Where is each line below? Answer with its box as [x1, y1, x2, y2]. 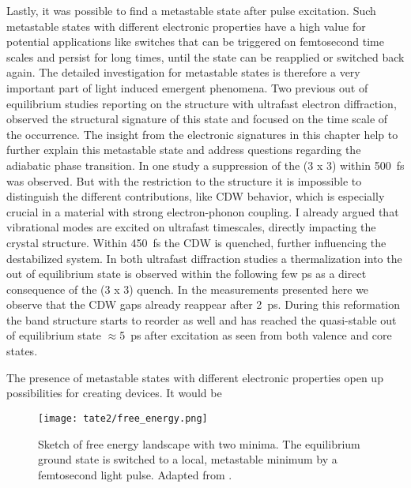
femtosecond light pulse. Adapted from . [38, 466, 232, 482]
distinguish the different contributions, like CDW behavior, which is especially [6, 188, 385, 205]
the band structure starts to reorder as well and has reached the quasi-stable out [6, 311, 397, 328]
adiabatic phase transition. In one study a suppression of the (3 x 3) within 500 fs [6, 156, 405, 173]
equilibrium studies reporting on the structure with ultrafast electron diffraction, [6, 95, 397, 111]
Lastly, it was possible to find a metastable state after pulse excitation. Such [6, 2, 376, 18]
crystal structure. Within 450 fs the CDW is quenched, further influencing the [6, 234, 386, 250]
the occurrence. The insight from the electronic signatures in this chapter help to [6, 126, 398, 142]
